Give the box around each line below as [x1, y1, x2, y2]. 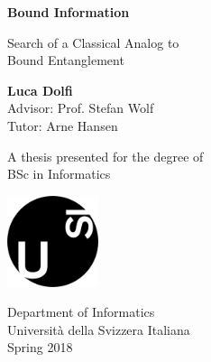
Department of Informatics [7, 302, 155, 321]
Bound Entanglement [7, 51, 124, 70]
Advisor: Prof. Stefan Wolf [7, 98, 154, 117]
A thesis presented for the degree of [7, 146, 204, 165]
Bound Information [7, 3, 130, 21]
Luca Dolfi [7, 80, 73, 99]
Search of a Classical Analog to [7, 32, 179, 51]
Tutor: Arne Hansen [7, 116, 118, 135]
